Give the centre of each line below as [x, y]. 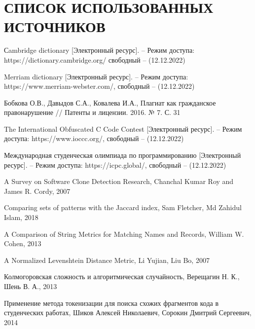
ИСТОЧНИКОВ [55, 26]
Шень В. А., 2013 [31, 286]
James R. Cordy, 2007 [37, 191]
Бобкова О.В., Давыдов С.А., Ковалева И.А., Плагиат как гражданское [110, 102]
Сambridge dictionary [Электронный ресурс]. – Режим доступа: [99, 50]
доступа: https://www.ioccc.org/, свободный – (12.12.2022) [94, 138]
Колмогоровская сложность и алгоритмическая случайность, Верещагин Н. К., [122, 276]
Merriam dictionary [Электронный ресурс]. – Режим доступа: [96, 76]
